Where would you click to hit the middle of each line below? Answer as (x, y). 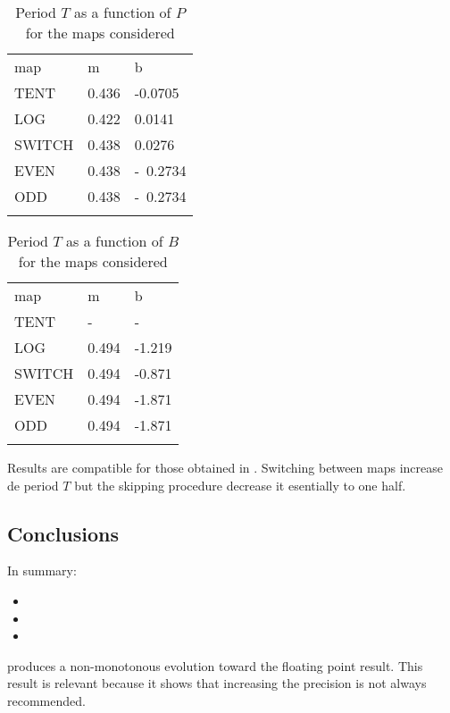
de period (33, 485)
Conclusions (63, 533)
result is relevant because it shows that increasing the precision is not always (217, 683)
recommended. (46, 700)
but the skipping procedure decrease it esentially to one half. (240, 485)
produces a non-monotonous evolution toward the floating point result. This (215, 665)
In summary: (42, 570)
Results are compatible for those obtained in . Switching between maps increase (225, 467)
